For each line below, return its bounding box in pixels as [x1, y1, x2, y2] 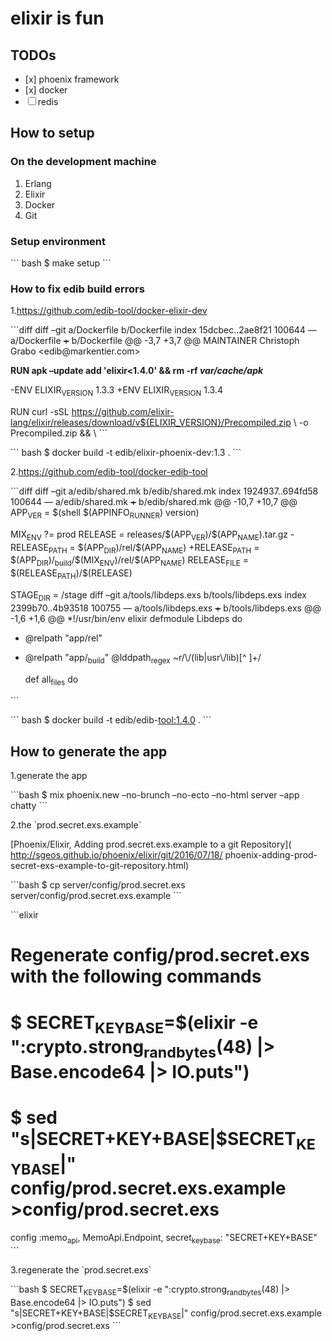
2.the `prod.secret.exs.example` [10, 819, 142, 831]
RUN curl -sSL [10, 406, 70, 418]
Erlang [24, 177, 52, 189]
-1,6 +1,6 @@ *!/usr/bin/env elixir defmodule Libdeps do [10, 612, 243, 624]
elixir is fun [10, 7, 105, 30]
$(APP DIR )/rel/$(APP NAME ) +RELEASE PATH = [77, 541, 260, 556]
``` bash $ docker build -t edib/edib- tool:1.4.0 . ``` [10, 714, 212, 726]
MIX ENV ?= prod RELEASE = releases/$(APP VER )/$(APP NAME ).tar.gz [10, 528, 289, 542]
